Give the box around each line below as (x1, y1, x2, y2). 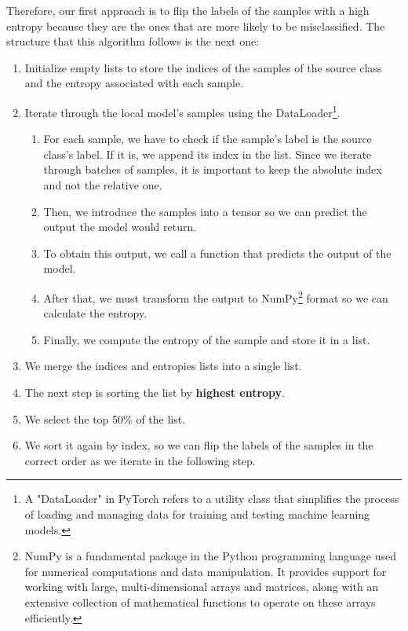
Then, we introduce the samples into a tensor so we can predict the (43, 203, 367, 219)
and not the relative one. (43, 177, 162, 193)
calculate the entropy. (43, 305, 148, 321)
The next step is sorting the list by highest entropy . (24, 384, 285, 400)
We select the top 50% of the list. (24, 410, 186, 427)
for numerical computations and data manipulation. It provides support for (24, 563, 387, 579)
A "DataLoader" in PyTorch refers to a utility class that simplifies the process (24, 490, 399, 507)
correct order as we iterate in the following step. (24, 452, 256, 468)
